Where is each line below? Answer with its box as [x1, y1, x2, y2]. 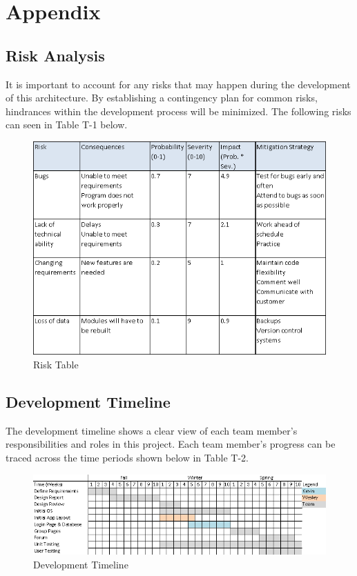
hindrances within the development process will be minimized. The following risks [6, 103, 351, 118]
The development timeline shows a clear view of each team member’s [6, 423, 298, 437]
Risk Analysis [6, 44, 105, 66]
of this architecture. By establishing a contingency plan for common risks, [6, 90, 318, 105]
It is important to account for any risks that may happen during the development [6, 77, 351, 91]
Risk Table [33, 357, 79, 371]
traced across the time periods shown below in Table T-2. [6, 450, 249, 464]
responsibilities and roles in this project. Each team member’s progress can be [6, 437, 336, 451]
